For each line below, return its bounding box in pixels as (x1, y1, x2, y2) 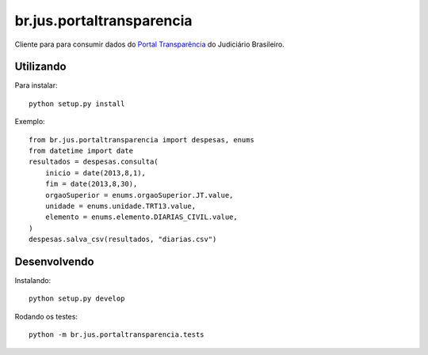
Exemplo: (14, 117, 45, 127)
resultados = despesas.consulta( (29, 157, 159, 166)
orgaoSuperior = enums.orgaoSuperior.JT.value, (44, 191, 234, 199)
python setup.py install (29, 99, 125, 108)
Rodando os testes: (14, 312, 78, 321)
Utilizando (14, 60, 67, 74)
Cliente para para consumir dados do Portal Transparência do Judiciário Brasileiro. (14, 40, 285, 49)
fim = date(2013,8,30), (44, 179, 138, 189)
